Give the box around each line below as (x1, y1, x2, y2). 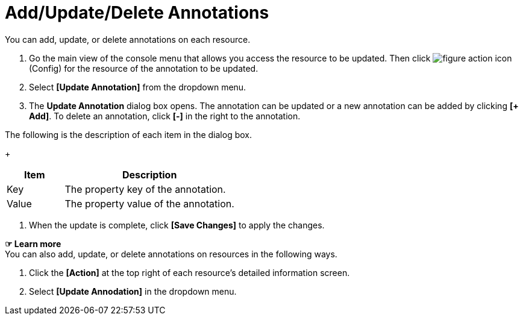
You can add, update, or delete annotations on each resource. (5, 34, 251, 45)
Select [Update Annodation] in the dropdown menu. (29, 286, 237, 296)
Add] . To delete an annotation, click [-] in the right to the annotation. (29, 110, 301, 121)
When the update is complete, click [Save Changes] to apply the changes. (29, 219, 325, 230)
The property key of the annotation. (64, 183, 226, 195)
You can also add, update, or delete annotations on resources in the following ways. (5, 248, 337, 259)
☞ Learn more (5, 238, 61, 249)
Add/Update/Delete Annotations (5, 2, 269, 23)
